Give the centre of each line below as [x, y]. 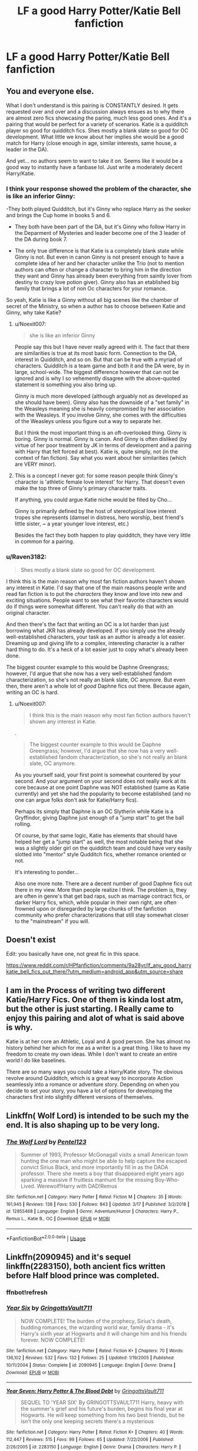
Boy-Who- [168, 1179]
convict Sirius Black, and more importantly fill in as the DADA [94, 1167]
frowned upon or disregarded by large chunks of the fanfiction [90, 908]
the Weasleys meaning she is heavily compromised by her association [100, 409]
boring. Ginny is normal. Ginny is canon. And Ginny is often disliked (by [101, 439]
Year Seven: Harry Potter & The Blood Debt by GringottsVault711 [85, 1391]
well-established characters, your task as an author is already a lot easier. [95, 637]
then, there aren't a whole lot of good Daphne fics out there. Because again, [98, 686]
